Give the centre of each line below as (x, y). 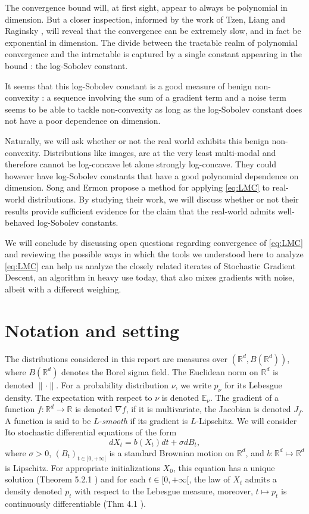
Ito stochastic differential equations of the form (91, 432)
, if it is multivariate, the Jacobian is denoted (208, 409)
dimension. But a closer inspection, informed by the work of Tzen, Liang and (145, 19)
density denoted (34, 490)
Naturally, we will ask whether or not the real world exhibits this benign (137, 140)
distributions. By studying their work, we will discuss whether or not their (163, 199)
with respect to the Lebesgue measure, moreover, (164, 490)
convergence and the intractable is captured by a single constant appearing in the (153, 54)
